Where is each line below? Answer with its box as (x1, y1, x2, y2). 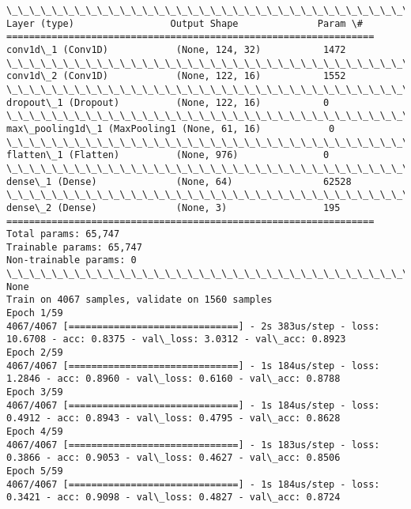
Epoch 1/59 (6, 307, 63, 319)
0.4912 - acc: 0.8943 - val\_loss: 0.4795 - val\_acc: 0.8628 (6, 413, 341, 424)
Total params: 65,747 (6, 228, 120, 240)
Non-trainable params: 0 (6, 254, 137, 266)
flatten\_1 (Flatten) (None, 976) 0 (6, 149, 330, 161)
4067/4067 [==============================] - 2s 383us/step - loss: (6, 320, 380, 332)
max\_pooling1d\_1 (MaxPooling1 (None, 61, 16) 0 (6, 123, 335, 134)
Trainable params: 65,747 (6, 241, 142, 253)
